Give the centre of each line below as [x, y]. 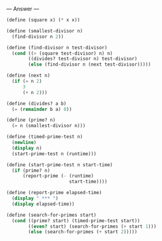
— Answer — [23, 9]
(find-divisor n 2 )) [38, 37]
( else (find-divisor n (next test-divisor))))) [90, 65]
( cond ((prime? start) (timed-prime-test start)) [76, 221]
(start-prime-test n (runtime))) [54, 154]
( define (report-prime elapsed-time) [54, 193]
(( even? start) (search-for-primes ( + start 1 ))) [92, 226]
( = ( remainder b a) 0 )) [42, 109]
